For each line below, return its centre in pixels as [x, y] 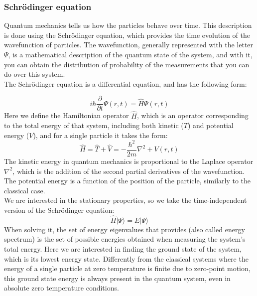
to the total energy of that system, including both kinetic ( [94, 125]
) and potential [210, 125]
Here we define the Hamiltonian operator [66, 115]
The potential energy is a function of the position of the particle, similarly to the [128, 181]
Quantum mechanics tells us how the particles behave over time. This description [128, 25]
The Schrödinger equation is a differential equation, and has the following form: [126, 83]
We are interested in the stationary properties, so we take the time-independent [126, 200]
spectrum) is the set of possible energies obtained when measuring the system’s [125, 239]
